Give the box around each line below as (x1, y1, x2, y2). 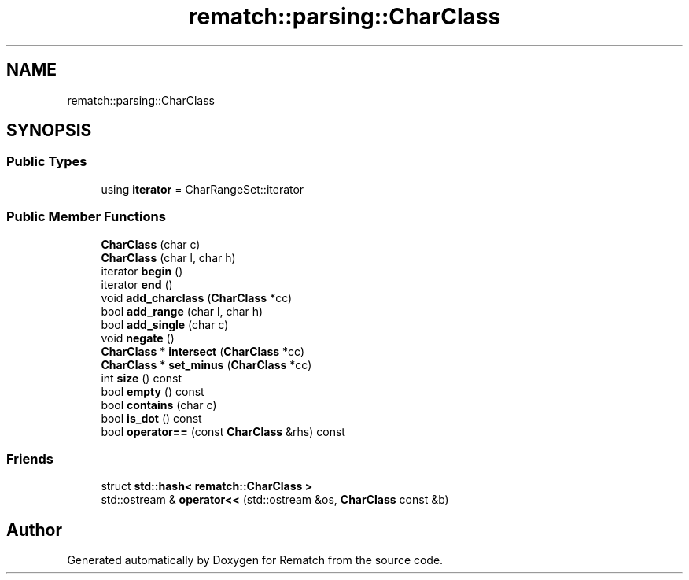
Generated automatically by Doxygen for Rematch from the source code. (67, 553, 444, 567)
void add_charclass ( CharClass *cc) (101, 290, 293, 305)
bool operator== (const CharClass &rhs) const (101, 424, 345, 438)
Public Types (6, 153, 87, 170)
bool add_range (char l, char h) (101, 304, 263, 318)
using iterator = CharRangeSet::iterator (101, 182, 304, 196)
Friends (6, 450, 53, 467)
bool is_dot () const (101, 411, 202, 425)
